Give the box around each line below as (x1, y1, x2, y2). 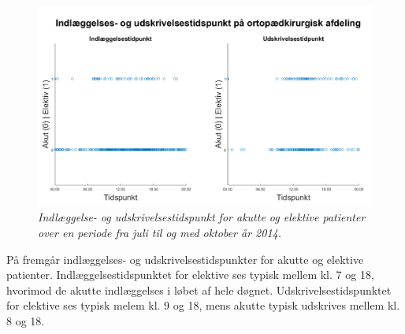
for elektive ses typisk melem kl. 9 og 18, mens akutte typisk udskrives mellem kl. (6, 297, 400, 314)
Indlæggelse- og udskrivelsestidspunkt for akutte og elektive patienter (38, 209, 366, 225)
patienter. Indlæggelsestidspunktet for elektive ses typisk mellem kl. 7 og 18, (6, 266, 374, 283)
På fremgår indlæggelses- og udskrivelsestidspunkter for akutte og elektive (6, 250, 364, 267)
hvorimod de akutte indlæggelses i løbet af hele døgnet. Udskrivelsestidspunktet (6, 281, 392, 298)
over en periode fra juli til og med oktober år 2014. (38, 225, 282, 240)
